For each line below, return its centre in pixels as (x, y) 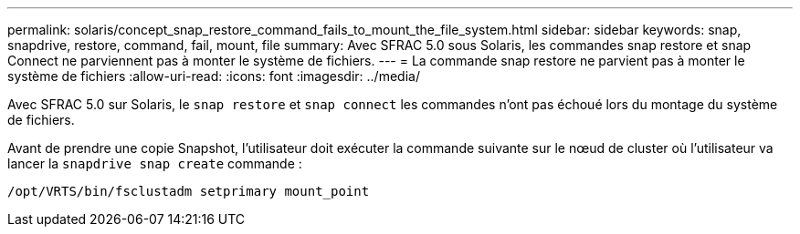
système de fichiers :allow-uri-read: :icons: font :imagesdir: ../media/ (214, 76)
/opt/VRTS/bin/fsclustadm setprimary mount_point (189, 191)
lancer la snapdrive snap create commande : (155, 163)
